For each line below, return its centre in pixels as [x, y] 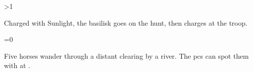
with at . [17, 65]
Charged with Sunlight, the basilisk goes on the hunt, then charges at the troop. [126, 22]
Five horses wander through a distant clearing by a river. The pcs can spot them [126, 55]
